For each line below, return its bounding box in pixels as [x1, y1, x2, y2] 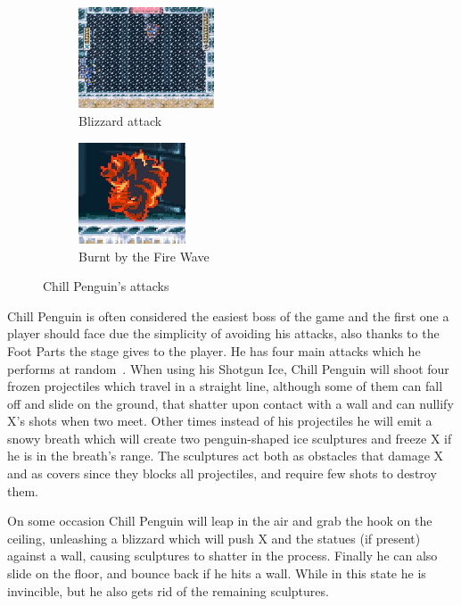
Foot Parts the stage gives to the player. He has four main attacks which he [7, 341, 421, 360]
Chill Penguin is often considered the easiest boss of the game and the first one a [7, 306, 449, 325]
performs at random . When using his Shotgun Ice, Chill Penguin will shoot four [7, 359, 449, 378]
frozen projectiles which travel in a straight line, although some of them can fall [7, 377, 443, 395]
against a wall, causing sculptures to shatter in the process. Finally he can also [7, 546, 438, 565]
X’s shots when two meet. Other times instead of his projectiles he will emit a [7, 411, 432, 430]
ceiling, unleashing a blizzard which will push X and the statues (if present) [7, 528, 421, 547]
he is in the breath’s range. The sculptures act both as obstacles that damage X [7, 446, 444, 465]
